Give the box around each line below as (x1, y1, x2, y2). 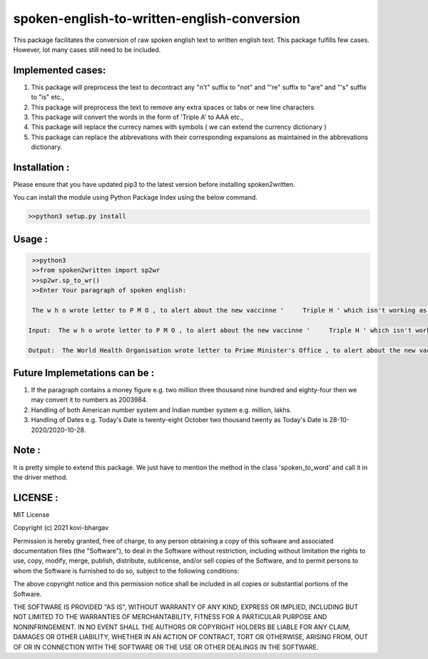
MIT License (13, 510, 50, 518)
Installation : (13, 161, 70, 173)
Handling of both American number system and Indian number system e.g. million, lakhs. (31, 405, 292, 414)
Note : (13, 444, 41, 456)
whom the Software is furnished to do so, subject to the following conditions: (13, 566, 240, 575)
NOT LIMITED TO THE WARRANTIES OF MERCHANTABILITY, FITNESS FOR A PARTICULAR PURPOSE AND (13, 613, 327, 621)
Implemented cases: (13, 64, 106, 76)
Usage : (13, 233, 49, 245)
